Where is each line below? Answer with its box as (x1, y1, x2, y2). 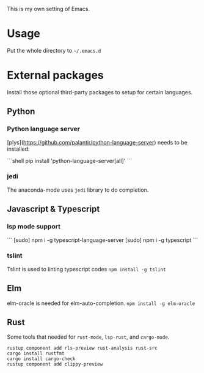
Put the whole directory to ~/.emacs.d (7, 47, 101, 54)
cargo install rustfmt (7, 350, 65, 357)
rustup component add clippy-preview (7, 361, 103, 367)
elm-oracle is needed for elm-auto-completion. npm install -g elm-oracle (7, 300, 195, 307)
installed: (7, 145, 30, 153)
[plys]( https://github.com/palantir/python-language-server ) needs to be (7, 138, 188, 146)
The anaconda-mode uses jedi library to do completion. (7, 186, 149, 194)
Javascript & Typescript (7, 204, 100, 214)
